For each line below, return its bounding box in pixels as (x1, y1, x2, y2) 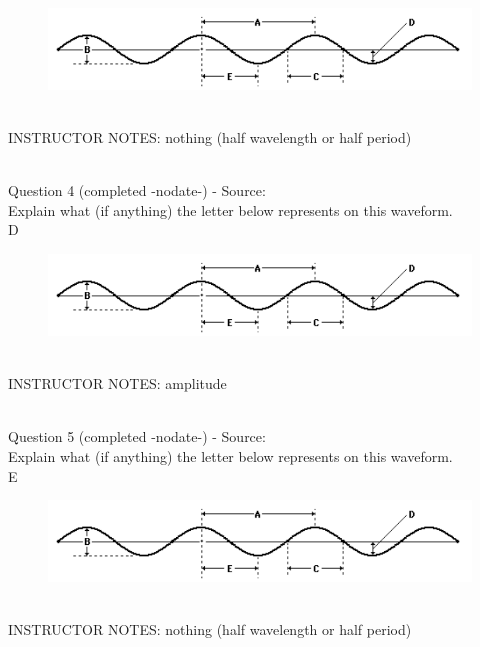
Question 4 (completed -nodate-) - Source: (8, 180, 266, 201)
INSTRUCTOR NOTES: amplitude (8, 373, 227, 394)
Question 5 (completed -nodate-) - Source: (8, 426, 266, 447)
